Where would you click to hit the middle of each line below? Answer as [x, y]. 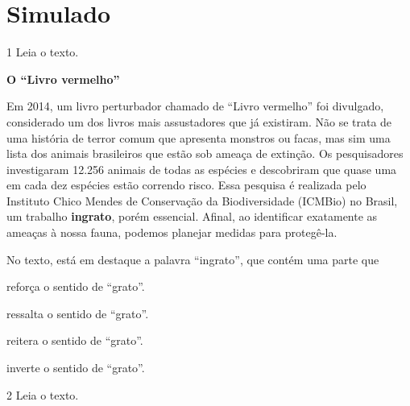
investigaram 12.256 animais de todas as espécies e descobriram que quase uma [202, 169]
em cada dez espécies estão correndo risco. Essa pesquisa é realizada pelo [186, 185]
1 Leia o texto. [43, 52]
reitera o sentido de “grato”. [75, 340]
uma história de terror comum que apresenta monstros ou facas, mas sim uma [199, 137]
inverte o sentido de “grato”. [76, 368]
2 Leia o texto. [43, 394]
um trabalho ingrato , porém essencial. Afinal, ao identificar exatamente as [192, 216]
